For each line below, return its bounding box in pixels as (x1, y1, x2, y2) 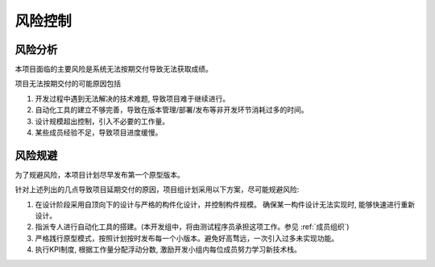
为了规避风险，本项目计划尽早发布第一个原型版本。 (14, 169, 184, 179)
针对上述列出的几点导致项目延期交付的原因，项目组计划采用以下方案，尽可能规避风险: (14, 185, 300, 194)
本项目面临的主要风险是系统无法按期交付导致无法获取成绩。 (14, 65, 213, 74)
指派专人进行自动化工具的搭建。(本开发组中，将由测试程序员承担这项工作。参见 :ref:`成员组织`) (35, 222, 350, 232)
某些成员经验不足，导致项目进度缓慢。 (35, 127, 163, 137)
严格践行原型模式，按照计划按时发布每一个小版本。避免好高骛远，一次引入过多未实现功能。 (35, 233, 338, 243)
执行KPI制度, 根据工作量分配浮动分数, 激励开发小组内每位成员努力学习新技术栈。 (35, 244, 302, 254)
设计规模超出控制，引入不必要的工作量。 (35, 116, 169, 126)
